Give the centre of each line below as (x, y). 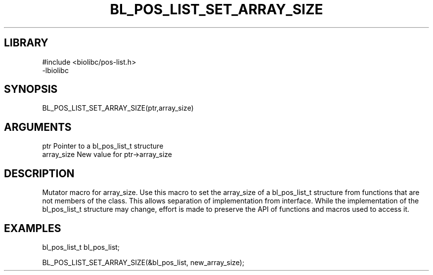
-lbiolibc (55, 70)
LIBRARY (26, 43)
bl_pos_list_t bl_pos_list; (81, 247)
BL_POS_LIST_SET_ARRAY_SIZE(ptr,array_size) (118, 108)
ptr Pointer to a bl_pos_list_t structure (103, 146)
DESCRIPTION (39, 173)
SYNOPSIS (31, 89)
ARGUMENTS (38, 127)
